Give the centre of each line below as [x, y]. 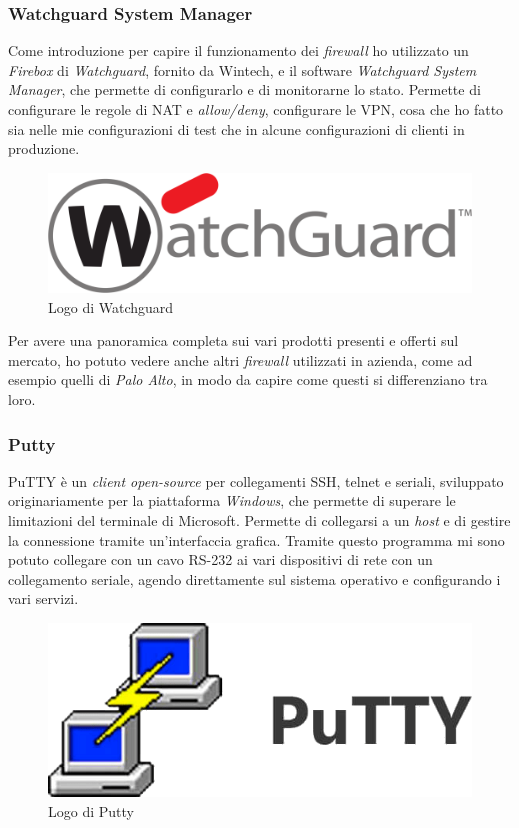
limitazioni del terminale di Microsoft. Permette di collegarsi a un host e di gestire [259, 520]
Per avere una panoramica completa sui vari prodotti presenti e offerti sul [233, 340]
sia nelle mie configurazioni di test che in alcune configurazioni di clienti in [236, 128]
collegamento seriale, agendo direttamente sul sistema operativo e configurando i [254, 578]
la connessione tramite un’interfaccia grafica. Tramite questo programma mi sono [256, 539]
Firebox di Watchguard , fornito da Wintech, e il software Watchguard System [242, 69]
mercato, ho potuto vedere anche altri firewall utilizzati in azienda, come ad [240, 359]
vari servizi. [43, 598]
